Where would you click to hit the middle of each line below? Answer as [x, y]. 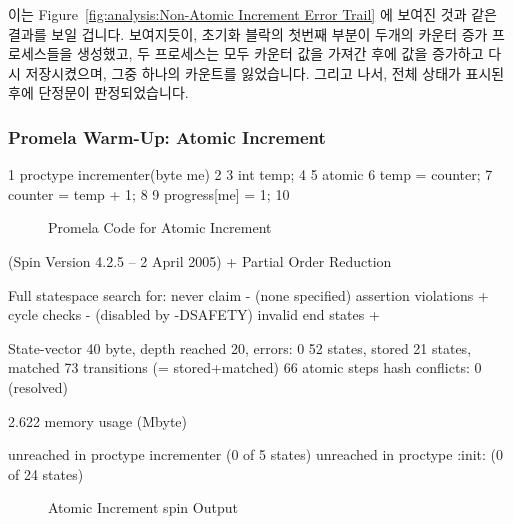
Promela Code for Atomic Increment [160, 227]
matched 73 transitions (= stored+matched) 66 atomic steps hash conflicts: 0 [245, 367]
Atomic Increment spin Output [143, 507]
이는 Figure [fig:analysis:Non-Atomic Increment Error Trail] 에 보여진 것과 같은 [252, 14]
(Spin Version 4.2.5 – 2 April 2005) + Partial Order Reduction [200, 260]
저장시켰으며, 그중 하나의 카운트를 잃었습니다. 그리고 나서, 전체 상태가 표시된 [265, 72]
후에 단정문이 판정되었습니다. [98, 92]
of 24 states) [46, 473]
